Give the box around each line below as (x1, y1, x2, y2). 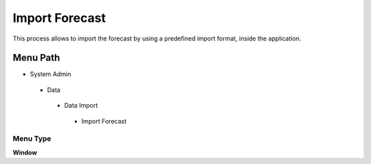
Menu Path (12, 52, 60, 64)
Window (12, 148, 38, 156)
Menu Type (12, 134, 52, 143)
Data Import (64, 102, 98, 110)
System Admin (30, 70, 71, 78)
